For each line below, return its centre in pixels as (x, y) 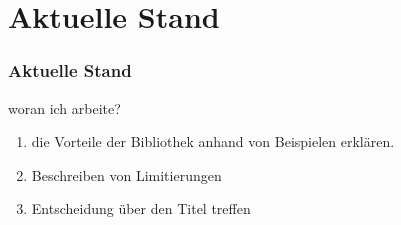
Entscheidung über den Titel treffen (141, 208)
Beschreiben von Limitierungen (126, 174)
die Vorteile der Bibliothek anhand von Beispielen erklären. (213, 141)
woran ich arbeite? (64, 107)
